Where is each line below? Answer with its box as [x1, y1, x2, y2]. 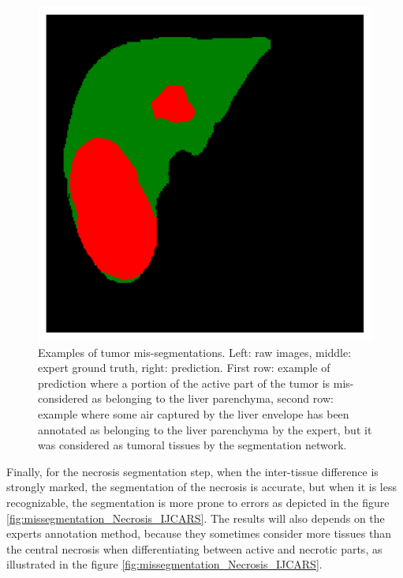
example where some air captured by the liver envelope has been [38, 405, 349, 422]
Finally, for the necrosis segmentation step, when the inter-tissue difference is [6, 463, 379, 479]
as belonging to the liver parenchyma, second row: [91, 390, 334, 407]
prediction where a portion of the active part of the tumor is [38, 374, 330, 391]
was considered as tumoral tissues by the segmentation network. [38, 437, 347, 453]
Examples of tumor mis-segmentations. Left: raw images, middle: [38, 343, 352, 360]
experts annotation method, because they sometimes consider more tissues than [6, 525, 391, 542]
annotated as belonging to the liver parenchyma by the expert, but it [38, 421, 372, 437]
